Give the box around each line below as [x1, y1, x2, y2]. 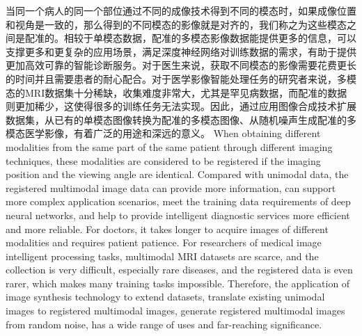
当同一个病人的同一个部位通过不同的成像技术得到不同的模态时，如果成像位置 [6, 3, 356, 17]
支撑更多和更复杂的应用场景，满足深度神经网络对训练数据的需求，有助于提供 [6, 44, 356, 58]
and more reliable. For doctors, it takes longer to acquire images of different [6, 221, 329, 236]
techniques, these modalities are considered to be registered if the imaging [6, 153, 321, 168]
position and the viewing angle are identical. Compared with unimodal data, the [6, 167, 349, 182]
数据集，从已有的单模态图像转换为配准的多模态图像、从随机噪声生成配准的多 [6, 112, 356, 127]
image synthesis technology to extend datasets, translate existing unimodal [6, 289, 325, 304]
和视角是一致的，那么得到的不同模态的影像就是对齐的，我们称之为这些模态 [6, 17, 347, 31]
